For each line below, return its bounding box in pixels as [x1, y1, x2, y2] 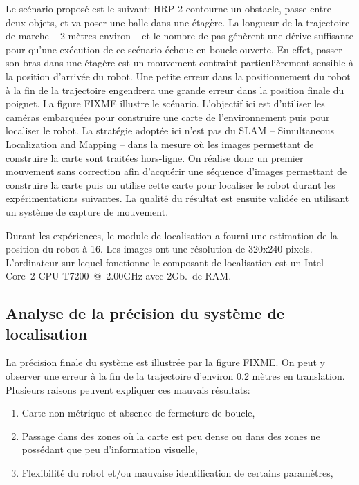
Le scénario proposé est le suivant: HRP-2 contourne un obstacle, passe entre [6, 1, 332, 15]
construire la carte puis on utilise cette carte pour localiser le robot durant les [6, 177, 335, 192]
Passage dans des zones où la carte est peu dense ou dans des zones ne [21, 428, 320, 443]
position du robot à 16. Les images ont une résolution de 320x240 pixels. [6, 241, 313, 256]
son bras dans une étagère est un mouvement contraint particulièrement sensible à [6, 55, 354, 70]
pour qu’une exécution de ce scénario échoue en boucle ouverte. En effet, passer [6, 42, 342, 56]
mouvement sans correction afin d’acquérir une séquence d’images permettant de [6, 164, 347, 179]
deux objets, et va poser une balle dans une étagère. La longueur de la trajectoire [6, 15, 350, 29]
